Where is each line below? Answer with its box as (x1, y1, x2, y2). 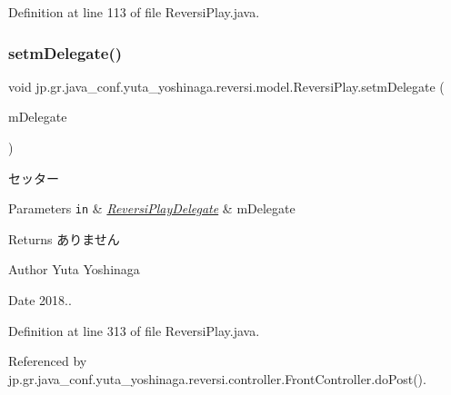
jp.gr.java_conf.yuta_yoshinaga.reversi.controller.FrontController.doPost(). (8, 369, 426, 388)
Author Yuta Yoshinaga (8, 260, 140, 279)
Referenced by (8, 351, 87, 370)
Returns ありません (8, 229, 120, 248)
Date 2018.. (8, 291, 72, 310)
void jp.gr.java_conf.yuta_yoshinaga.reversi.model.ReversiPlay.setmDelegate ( (8, 76, 445, 95)
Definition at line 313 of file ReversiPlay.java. (8, 321, 260, 340)
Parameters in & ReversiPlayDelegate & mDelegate (8, 199, 296, 218)
